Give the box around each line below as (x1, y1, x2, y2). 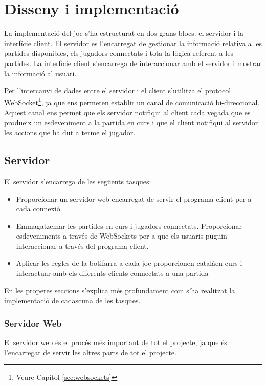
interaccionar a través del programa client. (16, 240, 149, 251)
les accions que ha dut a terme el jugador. (4, 127, 136, 138)
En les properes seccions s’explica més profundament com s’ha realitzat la (4, 285, 235, 295)
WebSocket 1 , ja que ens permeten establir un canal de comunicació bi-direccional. (4, 95, 260, 108)
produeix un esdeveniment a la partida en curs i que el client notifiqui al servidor (4, 117, 258, 127)
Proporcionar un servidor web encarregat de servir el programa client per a (16, 193, 252, 204)
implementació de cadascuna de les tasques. (4, 295, 141, 306)
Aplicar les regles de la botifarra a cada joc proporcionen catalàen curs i (16, 258, 242, 268)
